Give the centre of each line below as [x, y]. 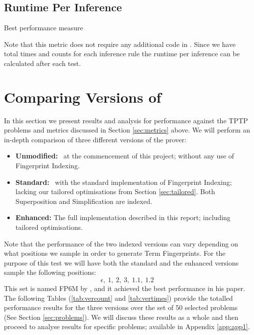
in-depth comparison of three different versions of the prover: [95, 139]
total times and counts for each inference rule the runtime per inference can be [122, 54]
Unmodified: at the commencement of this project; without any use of [125, 156]
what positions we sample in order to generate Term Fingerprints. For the [115, 253]
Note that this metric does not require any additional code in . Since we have [120, 44]
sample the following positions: [50, 272]
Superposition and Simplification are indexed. [84, 201]
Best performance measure [44, 28]
